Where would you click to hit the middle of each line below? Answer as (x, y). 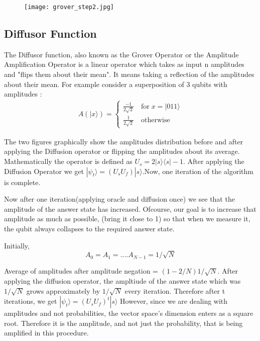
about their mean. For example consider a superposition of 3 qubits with (116, 84)
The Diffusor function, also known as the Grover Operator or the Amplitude (121, 54)
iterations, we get (31, 301)
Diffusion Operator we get (44, 171)
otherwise (156, 120)
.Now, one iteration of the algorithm (198, 171)
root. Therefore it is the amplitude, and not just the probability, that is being (123, 323)
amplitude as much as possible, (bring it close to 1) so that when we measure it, (127, 219)
